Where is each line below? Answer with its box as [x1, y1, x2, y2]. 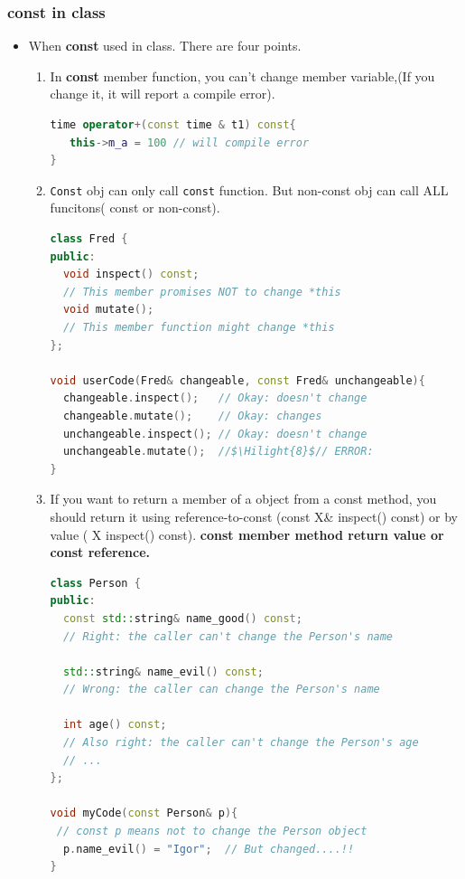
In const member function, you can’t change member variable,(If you [50, 66, 435, 85]
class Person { [50, 576, 141, 590]
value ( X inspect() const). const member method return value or [50, 525, 444, 543]
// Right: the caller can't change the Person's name [62, 629, 394, 643]
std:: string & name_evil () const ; [62, 665, 264, 678]
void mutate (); [62, 303, 154, 317]
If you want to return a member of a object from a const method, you [50, 489, 437, 508]
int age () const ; [62, 718, 167, 732]
